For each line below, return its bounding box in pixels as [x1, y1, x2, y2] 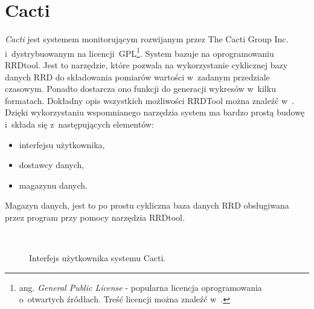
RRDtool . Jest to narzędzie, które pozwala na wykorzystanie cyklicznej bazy [5, 58, 288, 71]
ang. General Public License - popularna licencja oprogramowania [19, 281, 262, 293]
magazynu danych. [19, 178, 88, 191]
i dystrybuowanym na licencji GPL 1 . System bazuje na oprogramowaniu [5, 45, 274, 59]
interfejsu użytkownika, [19, 138, 105, 151]
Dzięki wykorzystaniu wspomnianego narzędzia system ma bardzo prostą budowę [5, 106, 305, 119]
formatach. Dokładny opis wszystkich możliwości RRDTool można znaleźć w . [5, 94, 295, 106]
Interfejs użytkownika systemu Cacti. [29, 252, 166, 264]
